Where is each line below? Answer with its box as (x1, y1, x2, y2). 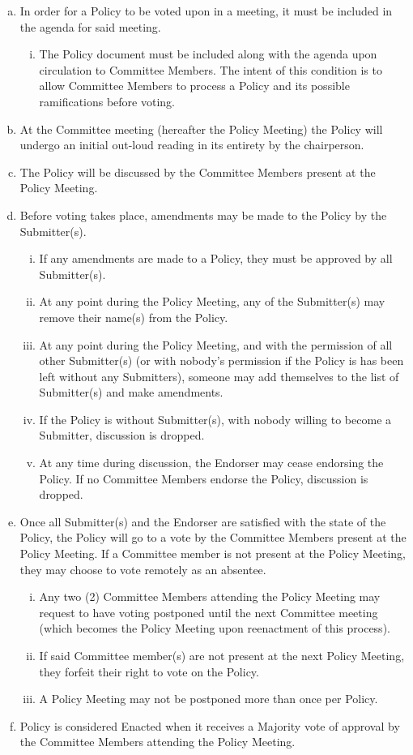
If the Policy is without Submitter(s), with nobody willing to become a (39, 410, 392, 427)
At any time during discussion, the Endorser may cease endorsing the (39, 454, 384, 471)
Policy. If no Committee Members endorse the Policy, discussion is (39, 470, 368, 487)
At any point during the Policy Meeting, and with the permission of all (39, 336, 393, 353)
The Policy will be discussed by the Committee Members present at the (19, 163, 376, 180)
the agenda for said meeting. (19, 18, 161, 35)
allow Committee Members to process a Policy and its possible (39, 77, 350, 94)
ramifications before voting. (39, 92, 175, 109)
